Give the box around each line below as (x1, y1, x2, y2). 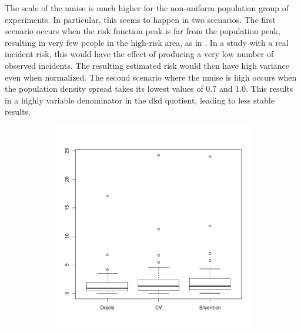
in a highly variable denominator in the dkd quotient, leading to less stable (5, 94, 275, 106)
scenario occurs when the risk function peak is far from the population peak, (5, 25, 280, 37)
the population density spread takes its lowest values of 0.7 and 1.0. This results (5, 82, 293, 95)
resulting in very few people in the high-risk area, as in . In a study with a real (5, 36, 289, 48)
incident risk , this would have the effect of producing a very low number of (5, 48, 274, 60)
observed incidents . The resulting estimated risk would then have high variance (5, 59, 289, 71)
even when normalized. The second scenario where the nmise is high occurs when (5, 71, 297, 83)
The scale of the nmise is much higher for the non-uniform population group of (5, 2, 289, 14)
